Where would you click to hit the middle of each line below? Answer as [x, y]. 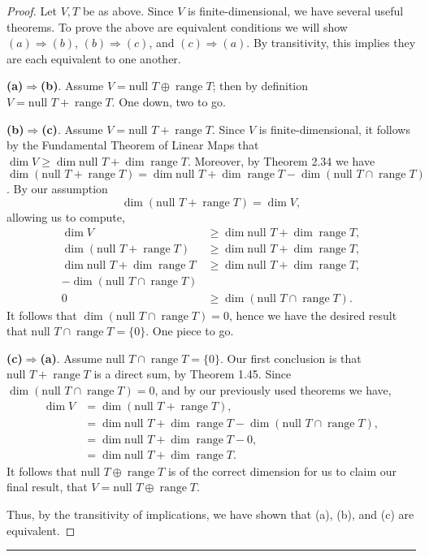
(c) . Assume [72, 129]
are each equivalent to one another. [94, 58]
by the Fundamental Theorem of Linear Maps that [133, 145]
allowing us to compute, [66, 216]
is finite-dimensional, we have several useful [296, 11]
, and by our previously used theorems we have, [273, 390]
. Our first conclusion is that [291, 358]
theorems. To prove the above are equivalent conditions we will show [177, 26]
